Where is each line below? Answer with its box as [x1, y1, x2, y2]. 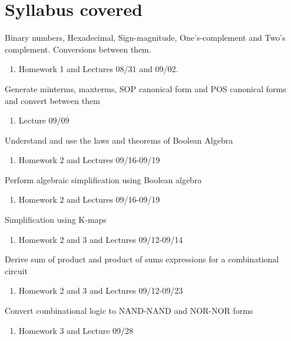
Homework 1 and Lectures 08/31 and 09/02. [18, 63, 178, 75]
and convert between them [5, 94, 100, 106]
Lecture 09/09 [18, 114, 70, 126]
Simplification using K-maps [5, 213, 107, 226]
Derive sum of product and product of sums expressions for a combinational [5, 253, 279, 265]
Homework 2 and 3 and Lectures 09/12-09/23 [18, 284, 183, 297]
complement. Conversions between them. [5, 43, 151, 55]
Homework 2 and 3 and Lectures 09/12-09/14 [18, 233, 183, 245]
